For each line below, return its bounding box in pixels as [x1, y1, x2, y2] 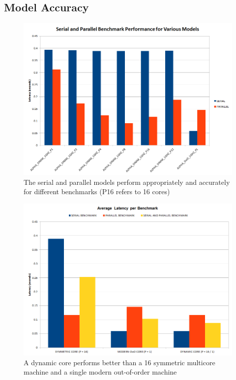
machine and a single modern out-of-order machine [24, 367, 177, 377]
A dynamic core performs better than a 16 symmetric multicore [24, 357, 215, 367]
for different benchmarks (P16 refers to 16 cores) [24, 186, 170, 197]
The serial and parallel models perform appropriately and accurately [24, 176, 230, 187]
